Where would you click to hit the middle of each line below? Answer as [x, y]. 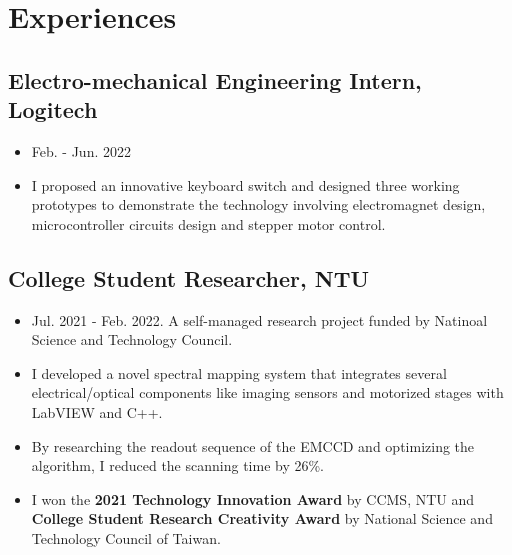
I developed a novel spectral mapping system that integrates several [239, 372]
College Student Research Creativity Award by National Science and [262, 518]
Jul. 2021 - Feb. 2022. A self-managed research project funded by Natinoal [259, 319]
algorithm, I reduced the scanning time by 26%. [178, 465]
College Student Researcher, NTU [189, 277]
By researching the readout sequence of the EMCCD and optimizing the [253, 445]
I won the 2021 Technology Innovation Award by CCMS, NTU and [253, 498]
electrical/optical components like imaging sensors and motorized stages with [267, 392]
